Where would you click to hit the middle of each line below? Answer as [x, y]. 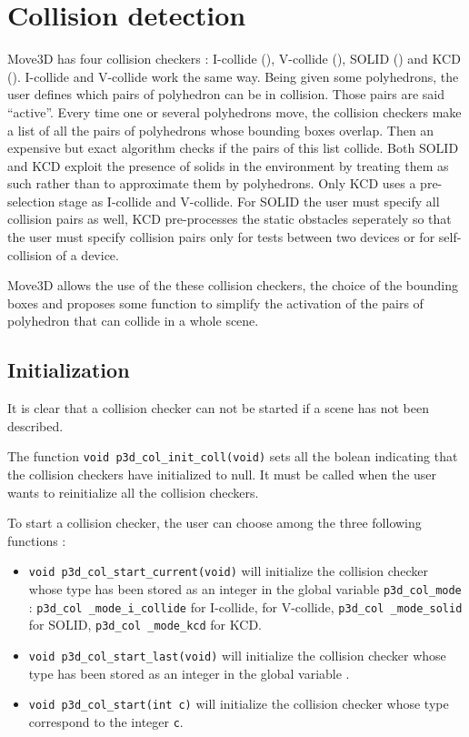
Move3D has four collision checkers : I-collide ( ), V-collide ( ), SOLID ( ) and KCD [234, 59]
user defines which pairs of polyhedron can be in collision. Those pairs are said [226, 94]
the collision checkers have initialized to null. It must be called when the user [222, 475]
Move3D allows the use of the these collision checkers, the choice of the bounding [233, 285]
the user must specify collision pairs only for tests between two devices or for [221, 237]
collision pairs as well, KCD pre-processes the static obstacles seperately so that [230, 219]
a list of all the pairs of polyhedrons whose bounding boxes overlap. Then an [221, 130]
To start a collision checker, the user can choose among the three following [215, 523]
